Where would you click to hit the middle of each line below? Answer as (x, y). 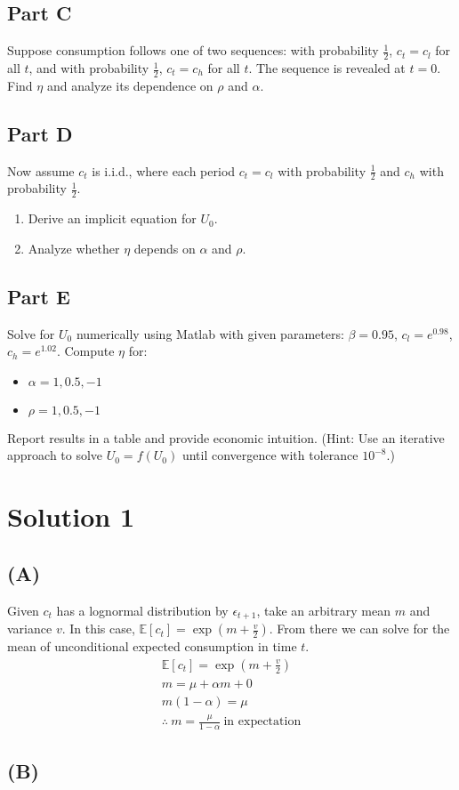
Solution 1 (71, 516)
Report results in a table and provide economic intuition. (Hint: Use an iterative (226, 437)
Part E (39, 296)
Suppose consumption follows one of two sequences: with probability (193, 50)
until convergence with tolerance (270, 455)
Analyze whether (74, 248)
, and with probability (89, 68)
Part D (40, 133)
